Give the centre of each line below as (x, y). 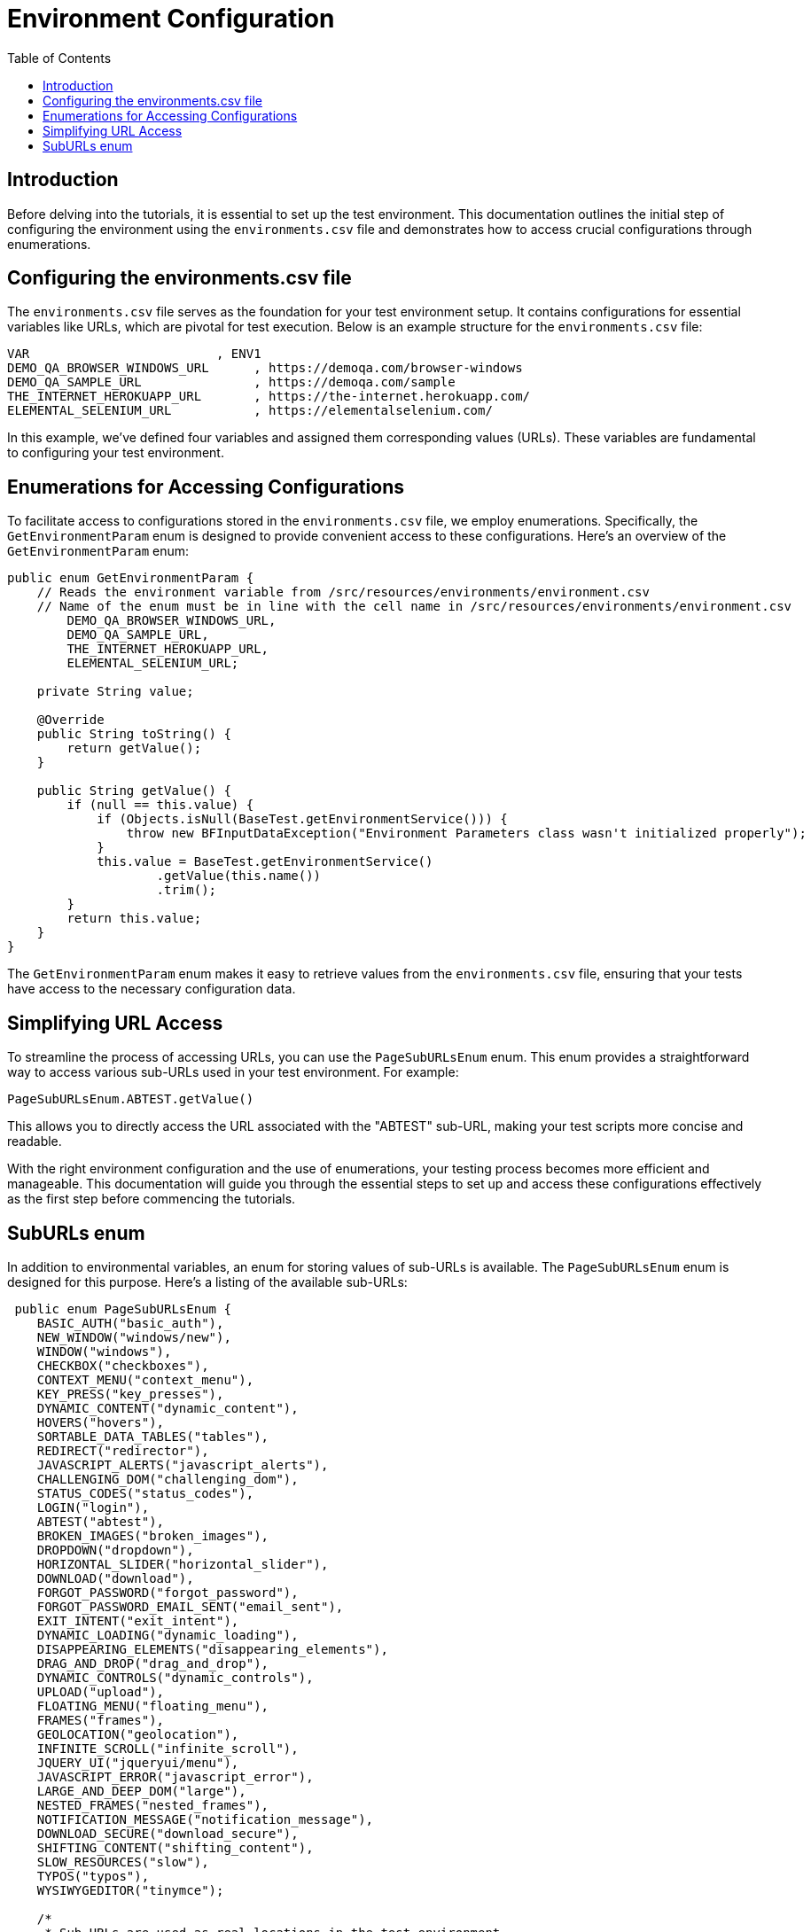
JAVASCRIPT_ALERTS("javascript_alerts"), (183, 1465)
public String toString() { (134, 734)
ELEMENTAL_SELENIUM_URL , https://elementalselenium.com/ (250, 411)
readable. (35, 1141)
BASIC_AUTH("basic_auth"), (130, 1323)
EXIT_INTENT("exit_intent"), (138, 1620)
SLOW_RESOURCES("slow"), (123, 1862)
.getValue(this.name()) (239, 876)
